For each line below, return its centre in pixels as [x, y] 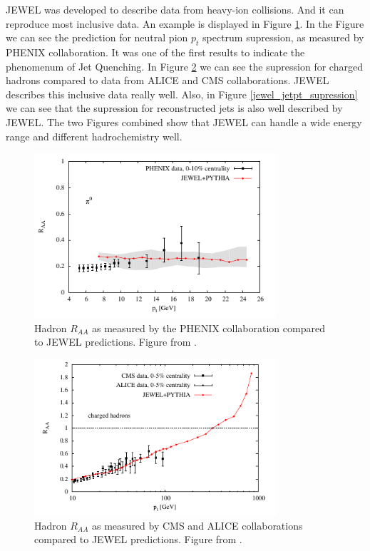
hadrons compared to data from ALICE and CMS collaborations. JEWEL [168, 80]
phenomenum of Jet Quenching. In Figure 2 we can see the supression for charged [184, 66]
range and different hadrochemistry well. [94, 136]
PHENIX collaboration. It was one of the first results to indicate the [155, 52]
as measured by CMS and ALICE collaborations [197, 525]
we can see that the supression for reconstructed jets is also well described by [174, 108]
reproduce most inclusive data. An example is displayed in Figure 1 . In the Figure [185, 23]
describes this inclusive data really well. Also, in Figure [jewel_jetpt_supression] [182, 94]
